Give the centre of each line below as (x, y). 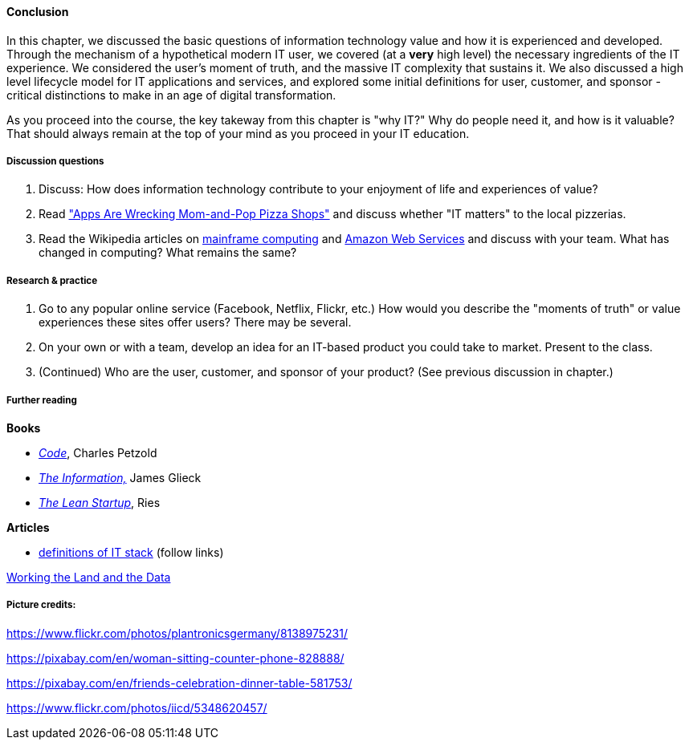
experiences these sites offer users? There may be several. (195, 322)
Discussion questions (55, 161)
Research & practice (52, 280)
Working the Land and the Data (89, 577)
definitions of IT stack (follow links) (131, 552)
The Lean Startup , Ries (100, 502)
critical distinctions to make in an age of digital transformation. (171, 95)
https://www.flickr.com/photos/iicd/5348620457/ (137, 707)
